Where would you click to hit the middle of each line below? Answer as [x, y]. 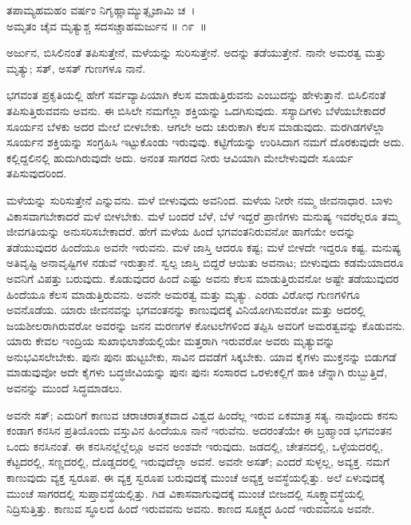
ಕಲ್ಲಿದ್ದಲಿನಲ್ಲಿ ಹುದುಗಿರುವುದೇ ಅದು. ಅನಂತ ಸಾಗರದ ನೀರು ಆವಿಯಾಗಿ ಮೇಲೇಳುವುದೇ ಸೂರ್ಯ [180, 157]
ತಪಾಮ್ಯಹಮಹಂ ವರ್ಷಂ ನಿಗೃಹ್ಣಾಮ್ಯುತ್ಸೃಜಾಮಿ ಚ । [101, 10]
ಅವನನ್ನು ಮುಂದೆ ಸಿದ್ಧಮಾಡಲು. [65, 388]
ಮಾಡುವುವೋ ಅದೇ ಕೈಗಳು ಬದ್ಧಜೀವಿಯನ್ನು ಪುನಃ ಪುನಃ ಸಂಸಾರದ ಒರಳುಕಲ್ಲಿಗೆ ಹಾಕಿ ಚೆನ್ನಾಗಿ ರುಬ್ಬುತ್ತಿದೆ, [197, 372]
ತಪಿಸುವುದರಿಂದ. [37, 173]
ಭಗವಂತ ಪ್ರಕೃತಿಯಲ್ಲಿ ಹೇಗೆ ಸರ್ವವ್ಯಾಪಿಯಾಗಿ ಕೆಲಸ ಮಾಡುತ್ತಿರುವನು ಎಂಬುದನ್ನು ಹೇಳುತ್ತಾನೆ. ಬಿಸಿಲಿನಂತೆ [196, 95]
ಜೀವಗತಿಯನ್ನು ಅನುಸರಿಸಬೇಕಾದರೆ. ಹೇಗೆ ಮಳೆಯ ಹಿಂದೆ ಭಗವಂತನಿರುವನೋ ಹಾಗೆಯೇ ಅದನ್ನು [181, 231]
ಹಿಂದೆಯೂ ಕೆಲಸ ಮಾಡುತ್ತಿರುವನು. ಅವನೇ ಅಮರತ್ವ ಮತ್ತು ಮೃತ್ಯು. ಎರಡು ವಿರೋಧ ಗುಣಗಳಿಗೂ [183, 294]
